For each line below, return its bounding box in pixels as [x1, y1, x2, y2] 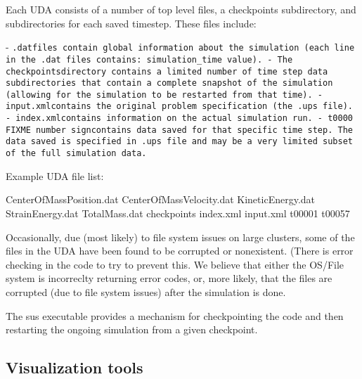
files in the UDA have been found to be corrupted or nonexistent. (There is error [6, 243, 354, 258]
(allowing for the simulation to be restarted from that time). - [6, 89, 323, 100]
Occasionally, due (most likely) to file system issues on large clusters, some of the [6, 229, 355, 244]
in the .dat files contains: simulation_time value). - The [6, 54, 293, 65]
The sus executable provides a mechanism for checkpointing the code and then [6, 308, 344, 323]
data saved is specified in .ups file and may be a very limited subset [6, 136, 353, 147]
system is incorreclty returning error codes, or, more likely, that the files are [6, 271, 332, 285]
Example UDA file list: [6, 168, 104, 183]
